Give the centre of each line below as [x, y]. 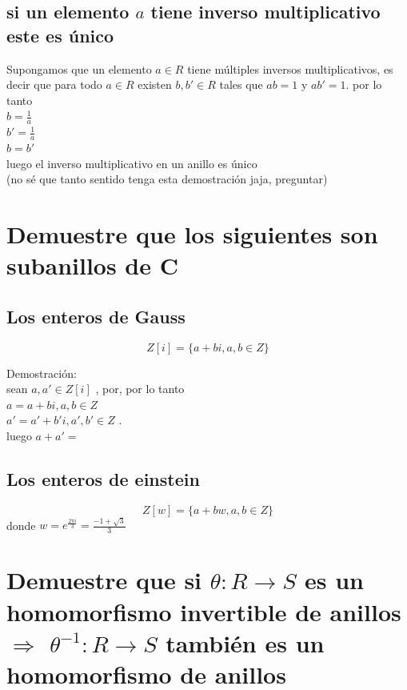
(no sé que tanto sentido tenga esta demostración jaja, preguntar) [167, 179]
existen [155, 84]
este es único [60, 35]
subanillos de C [93, 265]
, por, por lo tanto [140, 389]
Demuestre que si [104, 580]
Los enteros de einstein [103, 478]
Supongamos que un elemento [79, 68]
